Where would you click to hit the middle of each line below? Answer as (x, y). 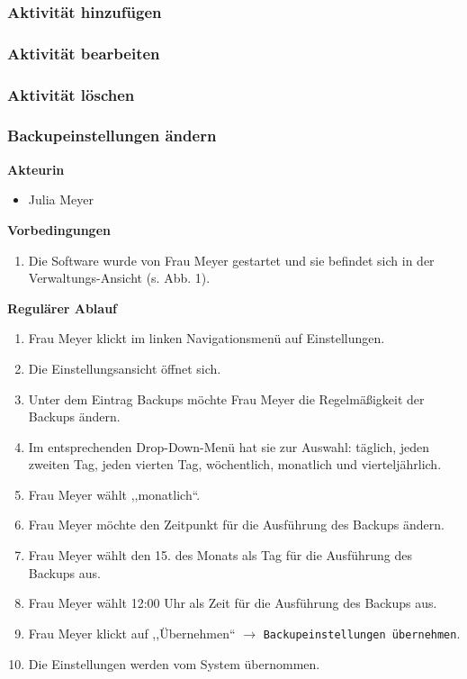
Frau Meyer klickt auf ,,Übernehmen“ (132, 633)
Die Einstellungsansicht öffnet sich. (125, 368)
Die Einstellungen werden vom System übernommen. (174, 663)
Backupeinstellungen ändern (112, 136)
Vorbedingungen (59, 229)
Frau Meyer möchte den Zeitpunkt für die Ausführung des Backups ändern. (236, 525)
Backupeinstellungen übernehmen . (362, 633)
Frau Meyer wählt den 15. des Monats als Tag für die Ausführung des (220, 555)
